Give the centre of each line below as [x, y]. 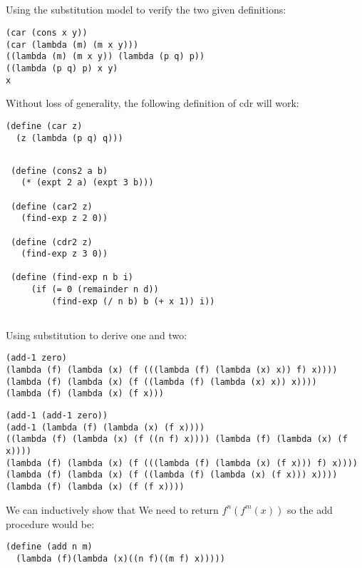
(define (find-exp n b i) [72, 278]
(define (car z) [44, 126]
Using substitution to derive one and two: [97, 335]
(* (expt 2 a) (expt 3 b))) [87, 183]
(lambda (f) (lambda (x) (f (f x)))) [95, 486]
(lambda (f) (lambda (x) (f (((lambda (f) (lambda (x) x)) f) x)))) [172, 370]
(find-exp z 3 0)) [64, 254]
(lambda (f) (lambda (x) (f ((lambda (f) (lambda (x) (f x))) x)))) [172, 475]
